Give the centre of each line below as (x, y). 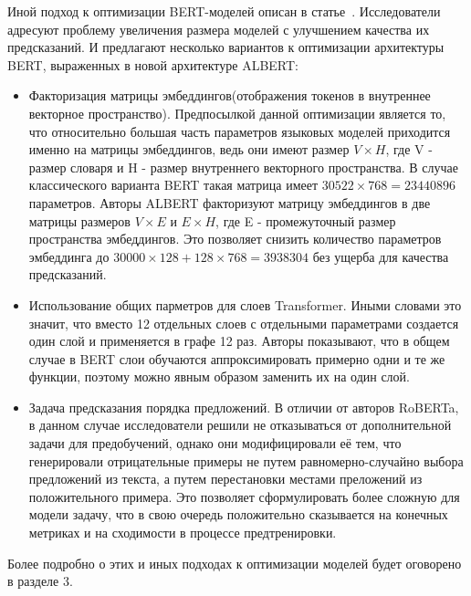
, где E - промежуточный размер (306, 220)
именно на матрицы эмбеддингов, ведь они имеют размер (189, 149)
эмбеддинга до (69, 256)
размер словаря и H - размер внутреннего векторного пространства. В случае (243, 167)
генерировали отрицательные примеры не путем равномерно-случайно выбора (246, 460)
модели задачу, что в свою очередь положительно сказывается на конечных (238, 514)
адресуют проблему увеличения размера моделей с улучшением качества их (219, 29)
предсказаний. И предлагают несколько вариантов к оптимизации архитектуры (226, 47)
